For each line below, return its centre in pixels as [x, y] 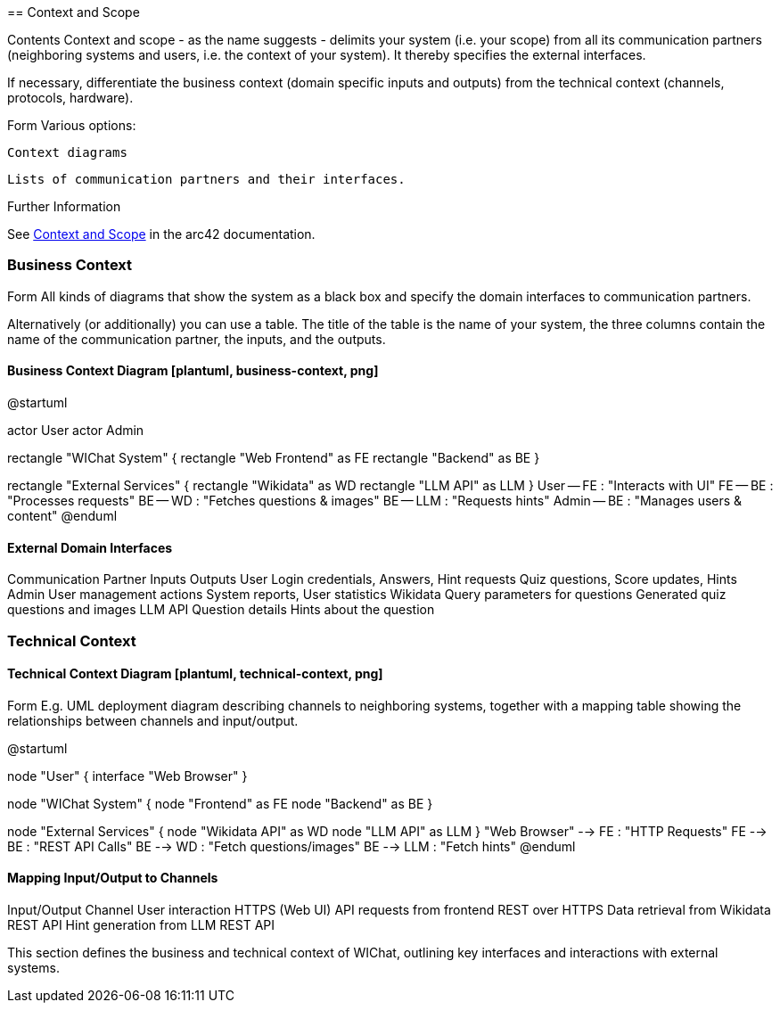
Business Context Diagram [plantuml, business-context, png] [193, 371]
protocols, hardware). [70, 98]
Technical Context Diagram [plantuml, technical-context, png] [195, 674]
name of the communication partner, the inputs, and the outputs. [197, 339]
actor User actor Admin [76, 430]
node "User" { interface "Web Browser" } [127, 776]
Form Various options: [72, 125]
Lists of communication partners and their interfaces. [206, 179]
